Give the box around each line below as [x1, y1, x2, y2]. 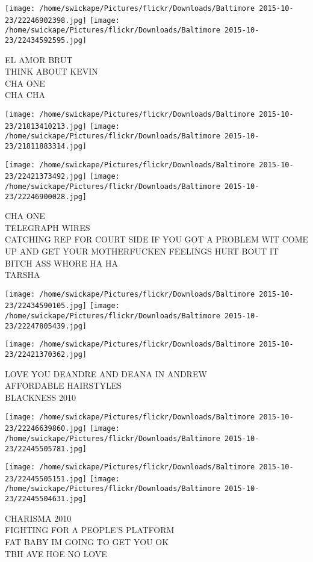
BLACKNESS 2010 [5, 391, 76, 403]
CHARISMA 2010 [5, 511, 72, 524]
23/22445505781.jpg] [5, 444, 87, 453]
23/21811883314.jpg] [5, 141, 87, 150]
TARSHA [5, 268, 40, 281]
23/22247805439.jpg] [5, 321, 87, 330]
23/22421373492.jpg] [5, 172, 87, 181]
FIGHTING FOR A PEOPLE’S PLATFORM [5, 523, 175, 536]
